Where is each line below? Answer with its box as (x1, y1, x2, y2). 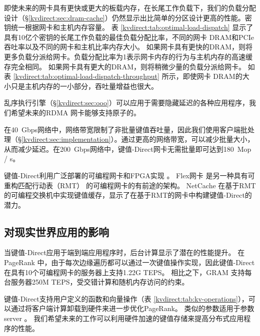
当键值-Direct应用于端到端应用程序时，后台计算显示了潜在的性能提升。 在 (4, 247, 245, 258)
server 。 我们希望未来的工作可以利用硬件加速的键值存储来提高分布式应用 (4, 313, 244, 324)
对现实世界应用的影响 (4, 224, 109, 239)
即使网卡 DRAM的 (182, 71, 242, 81)
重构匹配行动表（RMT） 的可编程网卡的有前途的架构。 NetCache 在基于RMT (4, 180, 256, 190)
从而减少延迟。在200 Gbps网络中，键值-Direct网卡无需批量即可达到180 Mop (4, 143, 251, 154)
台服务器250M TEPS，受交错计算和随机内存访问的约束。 (4, 277, 189, 287)
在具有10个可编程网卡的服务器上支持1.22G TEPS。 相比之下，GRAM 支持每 (4, 267, 252, 277)
